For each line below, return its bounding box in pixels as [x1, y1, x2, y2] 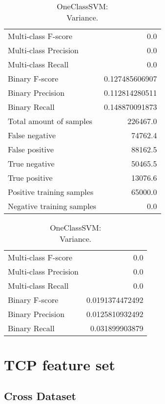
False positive [8, 144, 54, 155]
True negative [8, 158, 55, 169]
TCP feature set [4, 355, 115, 375]
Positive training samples [8, 186, 94, 197]
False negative [8, 129, 56, 141]
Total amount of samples [8, 115, 93, 127]
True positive [8, 172, 53, 183]
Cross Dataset [4, 388, 76, 403]
